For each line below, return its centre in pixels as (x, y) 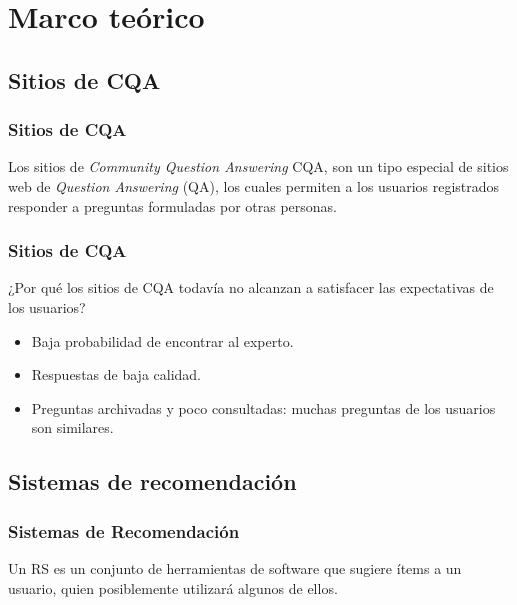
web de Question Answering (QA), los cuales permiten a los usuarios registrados (254, 185)
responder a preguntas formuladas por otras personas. (172, 205)
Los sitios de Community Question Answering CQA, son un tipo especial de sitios (258, 166)
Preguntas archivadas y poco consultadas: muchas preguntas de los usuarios (263, 407)
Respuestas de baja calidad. (116, 374)
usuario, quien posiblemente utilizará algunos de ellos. (173, 587)
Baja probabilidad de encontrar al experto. (162, 340)
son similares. (72, 427)
